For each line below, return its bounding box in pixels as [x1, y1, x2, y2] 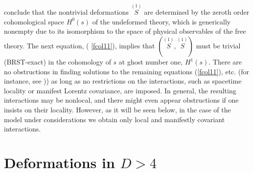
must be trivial [196, 41, 241, 50]
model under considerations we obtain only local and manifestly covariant [4, 114, 225, 124]
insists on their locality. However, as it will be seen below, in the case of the [4, 104, 231, 114]
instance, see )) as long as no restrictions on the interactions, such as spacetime [4, 76, 242, 86]
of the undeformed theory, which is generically [92, 16, 231, 26]
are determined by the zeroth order [144, 7, 250, 17]
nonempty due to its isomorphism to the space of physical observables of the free [4, 26, 246, 36]
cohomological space [4, 16, 64, 26]
